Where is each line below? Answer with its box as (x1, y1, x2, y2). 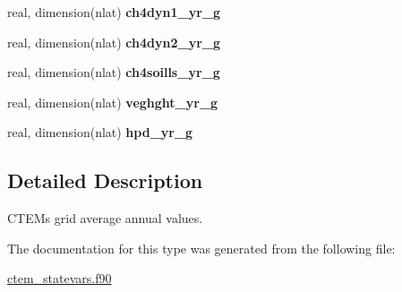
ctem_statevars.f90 (7, 269, 112, 288)
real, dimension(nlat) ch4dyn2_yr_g (7, 32, 221, 51)
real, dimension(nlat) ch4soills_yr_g (7, 63, 220, 82)
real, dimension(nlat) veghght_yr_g (7, 92, 218, 111)
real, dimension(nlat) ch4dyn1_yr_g (7, 3, 221, 21)
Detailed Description (7, 167, 203, 194)
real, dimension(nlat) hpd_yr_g (7, 123, 193, 142)
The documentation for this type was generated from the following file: (7, 238, 396, 257)
